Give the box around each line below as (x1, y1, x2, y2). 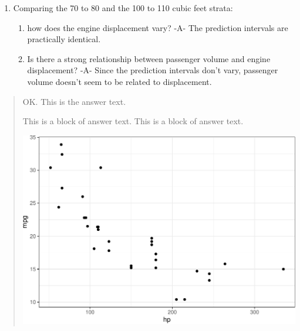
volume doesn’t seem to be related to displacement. (27, 75, 212, 87)
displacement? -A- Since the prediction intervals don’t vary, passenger (27, 64, 278, 76)
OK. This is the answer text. (22, 95, 126, 107)
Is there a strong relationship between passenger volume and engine (27, 52, 271, 64)
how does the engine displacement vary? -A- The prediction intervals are (27, 21, 288, 33)
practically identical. (27, 33, 101, 45)
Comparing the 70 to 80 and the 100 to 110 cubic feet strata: (13, 2, 233, 13)
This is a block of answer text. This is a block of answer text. (22, 115, 244, 127)
